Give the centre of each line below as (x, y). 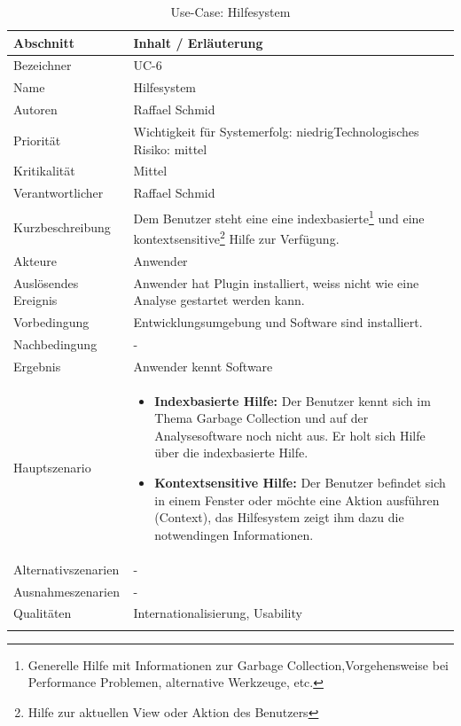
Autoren (35, 109)
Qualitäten (43, 613)
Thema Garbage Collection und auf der (262, 418)
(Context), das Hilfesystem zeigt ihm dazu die (279, 517)
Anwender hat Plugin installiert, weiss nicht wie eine (276, 282)
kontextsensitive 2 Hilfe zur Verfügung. (236, 237)
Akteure (35, 260)
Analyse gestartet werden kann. (219, 300)
